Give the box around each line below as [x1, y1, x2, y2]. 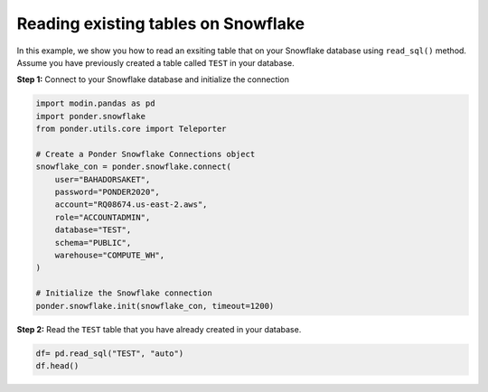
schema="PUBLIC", [54, 238, 132, 247]
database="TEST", [54, 225, 132, 235]
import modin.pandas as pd [35, 98, 155, 108]
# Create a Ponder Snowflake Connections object [35, 149, 256, 159]
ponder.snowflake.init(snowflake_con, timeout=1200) [35, 301, 275, 311]
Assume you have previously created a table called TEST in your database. [16, 57, 295, 68]
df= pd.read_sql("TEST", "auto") [35, 348, 184, 359]
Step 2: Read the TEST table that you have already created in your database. [16, 323, 302, 334]
